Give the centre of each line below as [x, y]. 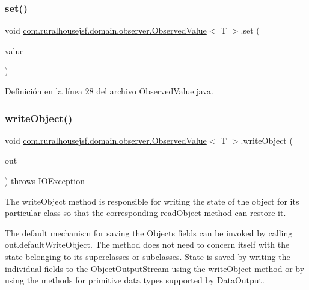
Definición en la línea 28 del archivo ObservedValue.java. [109, 91]
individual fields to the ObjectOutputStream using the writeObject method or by [155, 268]
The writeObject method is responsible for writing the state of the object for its [152, 201]
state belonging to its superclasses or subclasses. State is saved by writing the [148, 256]
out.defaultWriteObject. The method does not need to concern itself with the [147, 245]
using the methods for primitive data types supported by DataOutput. [135, 280]
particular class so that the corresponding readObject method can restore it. [145, 213]
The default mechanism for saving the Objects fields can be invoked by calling [149, 233]
